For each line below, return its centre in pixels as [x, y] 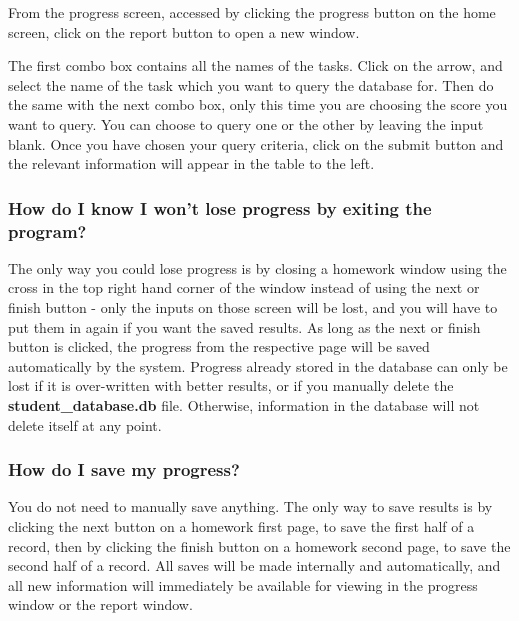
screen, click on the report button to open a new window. [184, 31]
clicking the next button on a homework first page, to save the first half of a [241, 526]
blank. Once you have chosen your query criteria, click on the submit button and [256, 143]
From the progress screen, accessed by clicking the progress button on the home [252, 12]
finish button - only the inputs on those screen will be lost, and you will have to [253, 307]
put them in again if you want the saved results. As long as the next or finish [244, 326]
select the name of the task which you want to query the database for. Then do [251, 84]
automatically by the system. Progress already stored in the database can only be [258, 365]
